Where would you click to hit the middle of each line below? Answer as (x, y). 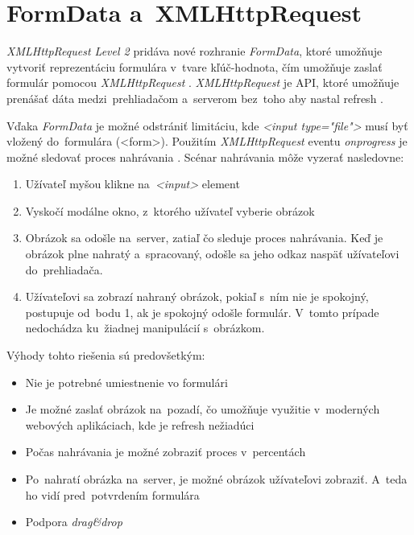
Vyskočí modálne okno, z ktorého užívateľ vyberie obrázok (170, 210)
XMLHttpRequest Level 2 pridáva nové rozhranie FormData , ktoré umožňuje (195, 51)
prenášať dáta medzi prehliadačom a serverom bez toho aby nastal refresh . (195, 98)
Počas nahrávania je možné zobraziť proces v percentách (166, 452)
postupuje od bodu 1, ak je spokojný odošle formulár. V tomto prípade (202, 312)
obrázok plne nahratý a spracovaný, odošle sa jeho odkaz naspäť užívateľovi (212, 254)
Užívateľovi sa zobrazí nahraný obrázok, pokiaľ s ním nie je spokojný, (197, 296)
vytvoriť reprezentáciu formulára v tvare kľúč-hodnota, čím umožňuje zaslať (195, 66)
